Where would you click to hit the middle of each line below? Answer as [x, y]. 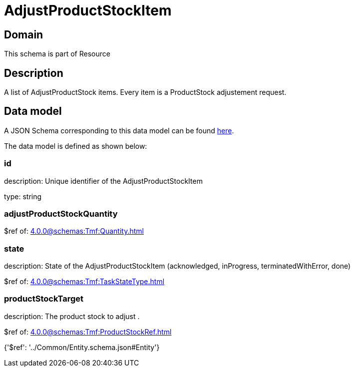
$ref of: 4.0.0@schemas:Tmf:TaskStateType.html [84, 282]
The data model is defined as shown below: [76, 146]
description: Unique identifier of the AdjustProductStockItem [103, 181]
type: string [23, 196]
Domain [24, 34]
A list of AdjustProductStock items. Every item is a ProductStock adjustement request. [145, 92]
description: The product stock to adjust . [72, 316]
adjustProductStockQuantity [61, 213]
